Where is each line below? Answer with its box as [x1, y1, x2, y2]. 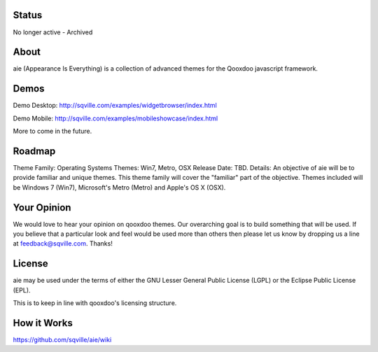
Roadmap [13, 145, 56, 157]
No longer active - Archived [13, 28, 93, 36]
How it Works [13, 317, 73, 329]
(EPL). [13, 286, 31, 294]
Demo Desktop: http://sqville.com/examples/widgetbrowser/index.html [13, 101, 217, 110]
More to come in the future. [13, 127, 92, 136]
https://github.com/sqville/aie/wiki [13, 336, 112, 344]
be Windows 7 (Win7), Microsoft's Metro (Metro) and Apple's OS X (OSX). [13, 183, 226, 192]
